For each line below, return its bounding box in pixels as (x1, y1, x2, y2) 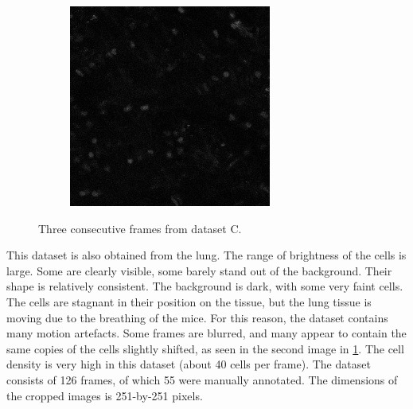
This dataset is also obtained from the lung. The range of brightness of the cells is (6, 247, 407, 263)
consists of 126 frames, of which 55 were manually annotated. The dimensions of (6, 371, 398, 388)
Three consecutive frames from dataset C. (38, 220, 242, 236)
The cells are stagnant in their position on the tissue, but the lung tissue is (6, 293, 372, 310)
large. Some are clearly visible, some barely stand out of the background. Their (6, 262, 392, 279)
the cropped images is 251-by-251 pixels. (6, 387, 203, 403)
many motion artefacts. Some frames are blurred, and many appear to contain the (6, 325, 407, 341)
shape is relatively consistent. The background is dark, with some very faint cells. (6, 278, 403, 294)
